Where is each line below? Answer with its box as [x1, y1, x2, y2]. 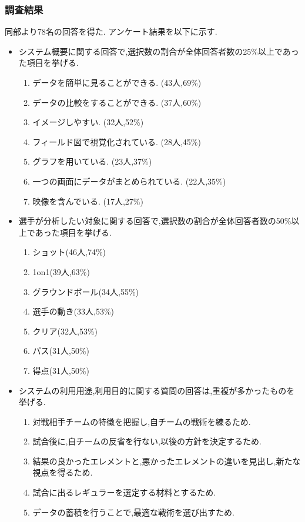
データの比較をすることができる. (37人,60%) [32, 96, 202, 108]
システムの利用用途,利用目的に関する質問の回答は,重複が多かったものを [18, 384, 295, 396]
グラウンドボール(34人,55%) [32, 285, 139, 297]
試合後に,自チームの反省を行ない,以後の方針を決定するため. [32, 435, 262, 447]
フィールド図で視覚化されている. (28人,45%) [32, 135, 201, 148]
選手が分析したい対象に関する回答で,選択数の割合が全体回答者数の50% [18, 215, 291, 227]
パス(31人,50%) [32, 344, 90, 357]
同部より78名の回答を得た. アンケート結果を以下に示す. [5, 25, 217, 38]
